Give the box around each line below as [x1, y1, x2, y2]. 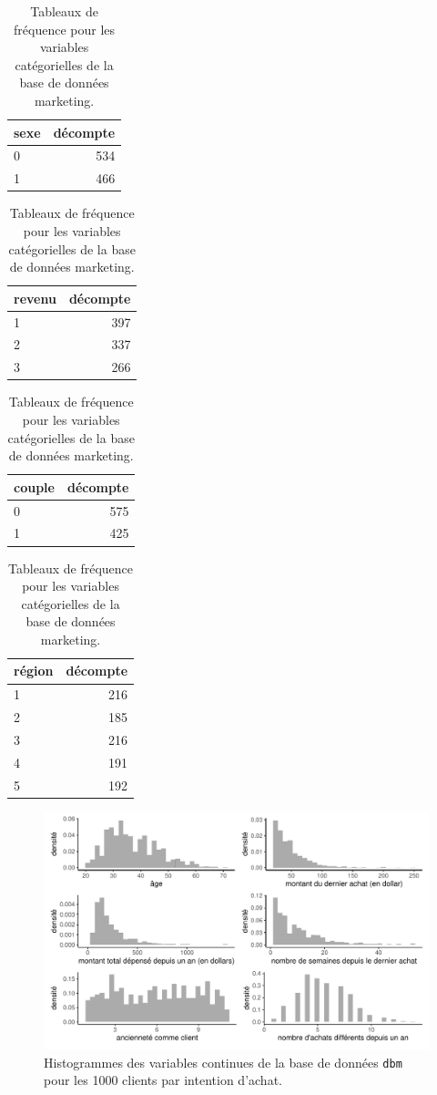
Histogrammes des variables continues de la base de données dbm [44, 1052, 402, 1071]
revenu [14, 288, 56, 307]
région [14, 661, 54, 680]
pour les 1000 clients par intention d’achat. [44, 1070, 282, 1090]
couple [14, 477, 55, 496]
